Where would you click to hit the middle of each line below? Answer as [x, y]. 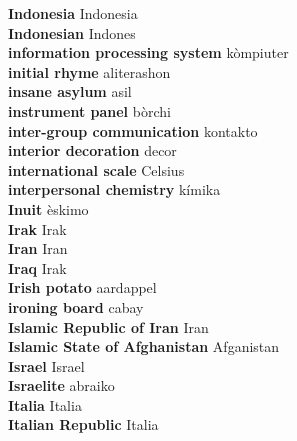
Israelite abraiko [61, 385]
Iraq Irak [37, 267]
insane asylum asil [70, 91]
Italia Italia [45, 404]
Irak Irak [37, 228]
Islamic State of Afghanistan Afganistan [144, 346]
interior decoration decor [92, 150]
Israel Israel [46, 365]
